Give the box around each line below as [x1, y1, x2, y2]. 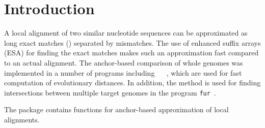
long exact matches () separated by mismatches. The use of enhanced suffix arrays [4, 37, 261, 48]
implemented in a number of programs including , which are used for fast [4, 67, 242, 78]
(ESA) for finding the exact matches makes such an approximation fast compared [4, 47, 259, 58]
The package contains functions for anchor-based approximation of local [4, 104, 229, 115]
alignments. [4, 114, 40, 124]
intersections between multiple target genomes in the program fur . [4, 87, 216, 98]
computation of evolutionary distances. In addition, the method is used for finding [4, 77, 261, 88]
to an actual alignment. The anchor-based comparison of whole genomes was [4, 57, 243, 68]
